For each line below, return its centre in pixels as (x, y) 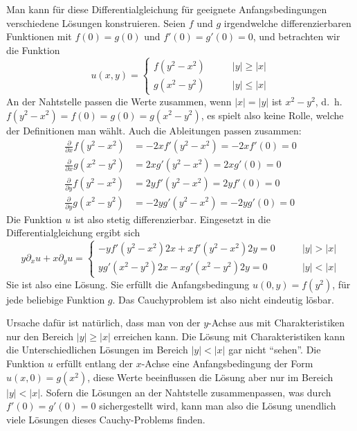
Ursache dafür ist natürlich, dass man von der (103, 323)
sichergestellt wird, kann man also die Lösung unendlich (218, 406)
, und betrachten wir (296, 36)
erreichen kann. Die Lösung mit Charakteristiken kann (229, 336)
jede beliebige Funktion (56, 299)
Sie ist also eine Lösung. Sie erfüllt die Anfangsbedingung (128, 284)
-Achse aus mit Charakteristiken (277, 323)
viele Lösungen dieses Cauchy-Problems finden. (106, 419)
